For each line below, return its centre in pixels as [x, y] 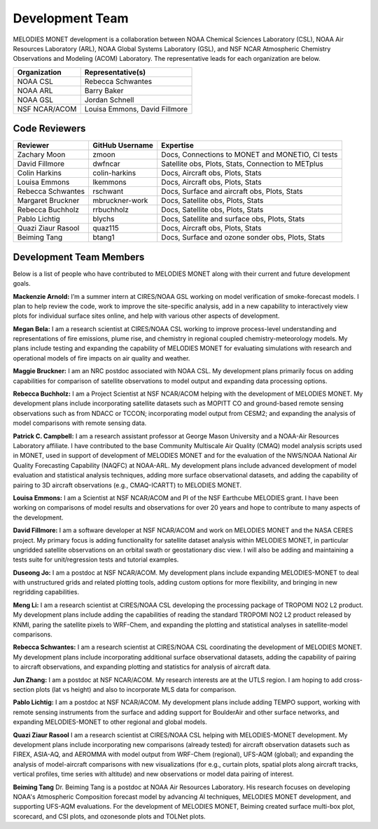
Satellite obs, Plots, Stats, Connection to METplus [242, 164]
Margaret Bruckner [48, 201]
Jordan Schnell [109, 99]
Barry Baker [104, 90]
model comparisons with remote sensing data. [80, 423]
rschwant [108, 191]
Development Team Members [79, 257]
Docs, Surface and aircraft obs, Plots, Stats [232, 191]
